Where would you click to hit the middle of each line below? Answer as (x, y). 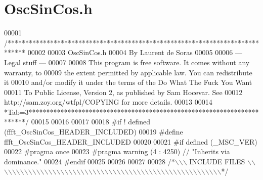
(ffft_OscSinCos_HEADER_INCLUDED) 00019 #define (94, 132)
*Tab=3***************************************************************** (131, 111)
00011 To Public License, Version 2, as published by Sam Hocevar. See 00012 (123, 92)
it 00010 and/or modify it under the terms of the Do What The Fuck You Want (128, 82)
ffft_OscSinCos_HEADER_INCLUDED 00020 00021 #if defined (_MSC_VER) (131, 141)
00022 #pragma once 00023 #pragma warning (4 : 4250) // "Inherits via (117, 151)
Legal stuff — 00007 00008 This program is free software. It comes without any (127, 62)
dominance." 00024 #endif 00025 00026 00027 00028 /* (90, 161)
